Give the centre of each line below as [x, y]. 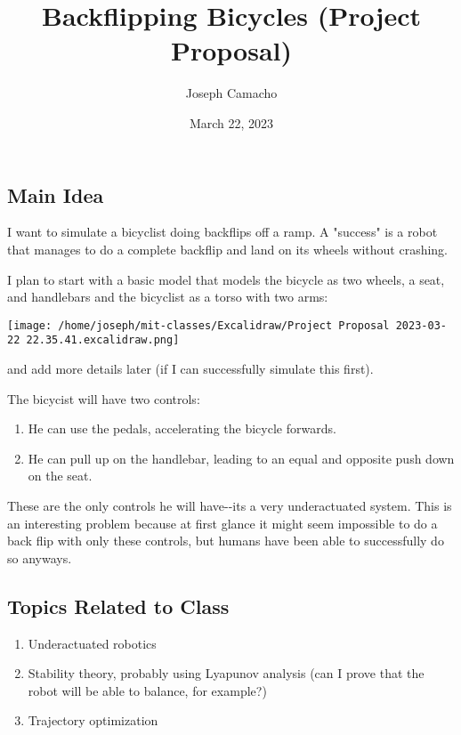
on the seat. [60, 476]
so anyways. [40, 557]
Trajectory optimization [93, 720]
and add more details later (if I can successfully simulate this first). [190, 368]
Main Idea [56, 194]
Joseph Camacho [231, 93]
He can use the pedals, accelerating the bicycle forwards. [182, 428]
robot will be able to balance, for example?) [147, 690]
